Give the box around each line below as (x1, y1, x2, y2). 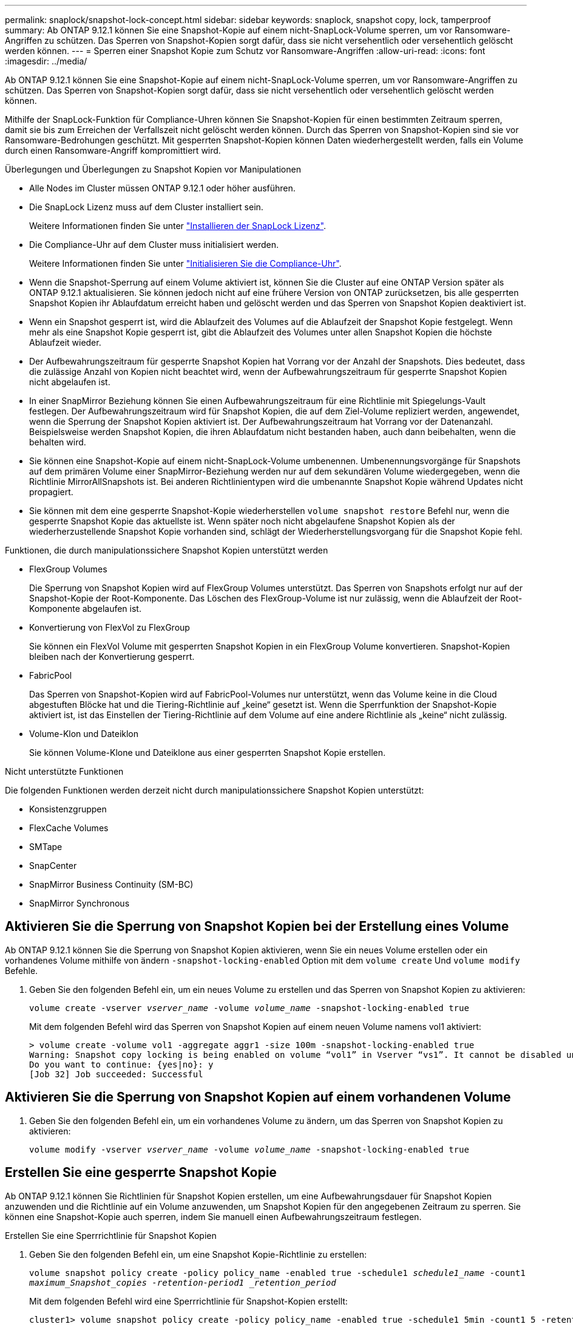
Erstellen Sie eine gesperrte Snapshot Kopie (5, 1165, 277, 1181)
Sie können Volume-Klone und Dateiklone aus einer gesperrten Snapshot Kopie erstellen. (29, 747, 386, 758)
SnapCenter (29, 860, 77, 871)
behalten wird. (29, 437, 86, 447)
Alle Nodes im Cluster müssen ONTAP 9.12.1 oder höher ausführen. (29, 183, 296, 193)
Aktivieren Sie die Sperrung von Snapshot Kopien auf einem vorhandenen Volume (5, 1089, 511, 1105)
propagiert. (29, 487, 73, 497)
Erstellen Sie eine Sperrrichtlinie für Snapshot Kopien (5, 1230, 217, 1241)
